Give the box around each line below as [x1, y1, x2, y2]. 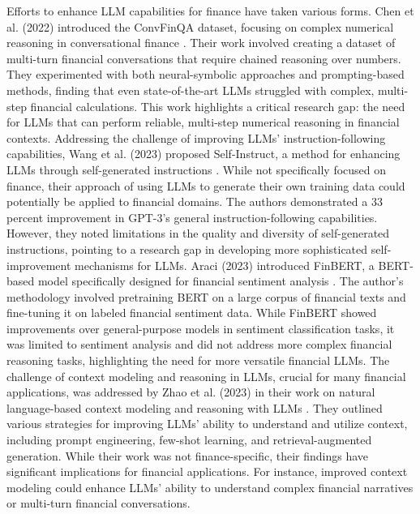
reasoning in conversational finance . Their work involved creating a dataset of [6, 34, 396, 51]
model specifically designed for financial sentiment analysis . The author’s [37, 272, 404, 289]
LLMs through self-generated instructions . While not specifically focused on [6, 161, 387, 178]
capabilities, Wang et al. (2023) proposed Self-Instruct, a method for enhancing [6, 145, 401, 162]
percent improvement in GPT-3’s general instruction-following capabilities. [6, 208, 378, 225]
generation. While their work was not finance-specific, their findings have [6, 447, 369, 464]
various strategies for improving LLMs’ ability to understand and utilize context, [6, 415, 408, 432]
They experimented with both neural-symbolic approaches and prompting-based [6, 66, 405, 83]
